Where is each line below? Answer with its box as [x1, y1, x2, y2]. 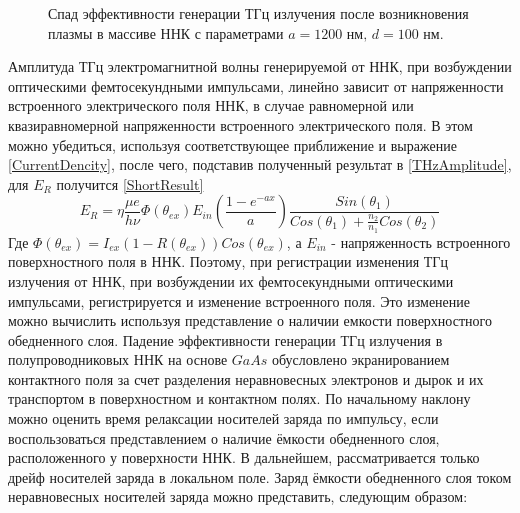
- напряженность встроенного [331, 231, 511, 252]
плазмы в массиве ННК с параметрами [48, 22, 284, 43]
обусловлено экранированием [271, 349, 450, 370]
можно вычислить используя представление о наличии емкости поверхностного [8, 310, 492, 331]
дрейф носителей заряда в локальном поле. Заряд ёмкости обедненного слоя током [8, 466, 512, 487]
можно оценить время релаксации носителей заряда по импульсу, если [8, 408, 439, 429]
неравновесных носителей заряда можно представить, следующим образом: [8, 486, 468, 507]
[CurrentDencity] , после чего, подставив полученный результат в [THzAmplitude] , [8, 154, 512, 175]
